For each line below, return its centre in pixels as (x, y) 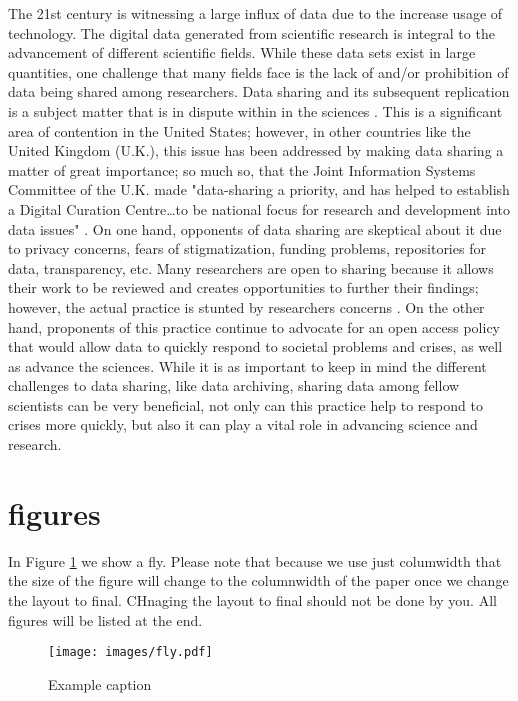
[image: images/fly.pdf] (130, 652)
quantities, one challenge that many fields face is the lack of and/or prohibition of (258, 71)
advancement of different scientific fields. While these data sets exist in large (242, 52)
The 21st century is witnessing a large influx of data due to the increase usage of (255, 13)
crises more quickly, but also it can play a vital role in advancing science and (243, 424)
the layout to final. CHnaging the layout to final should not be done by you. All (252, 599)
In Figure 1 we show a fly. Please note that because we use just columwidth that (255, 560)
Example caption (100, 683)
